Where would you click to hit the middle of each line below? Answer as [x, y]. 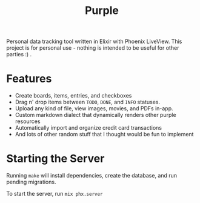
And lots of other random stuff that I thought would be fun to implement [104, 135]
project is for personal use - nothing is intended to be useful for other [93, 48]
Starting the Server [55, 159]
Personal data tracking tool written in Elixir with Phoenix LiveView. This [94, 42]
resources [28, 121]
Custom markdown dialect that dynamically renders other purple [96, 115]
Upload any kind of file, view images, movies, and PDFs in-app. [94, 108]
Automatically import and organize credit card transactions [88, 128]
